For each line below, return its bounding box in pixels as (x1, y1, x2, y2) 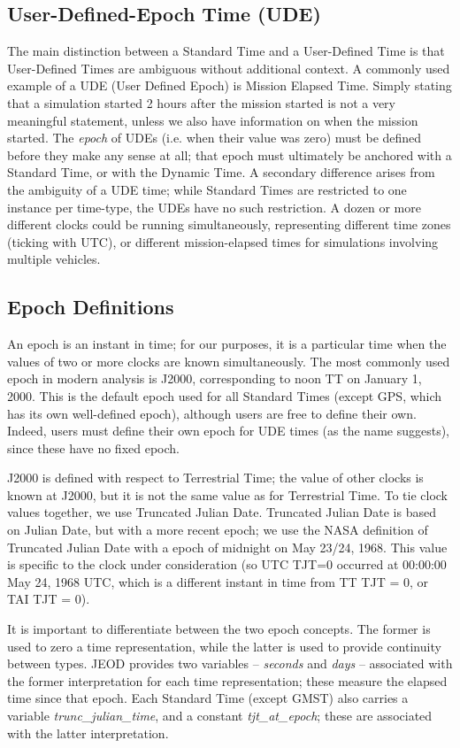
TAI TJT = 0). (7, 590, 90, 608)
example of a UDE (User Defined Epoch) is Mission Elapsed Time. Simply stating (7, 76, 452, 95)
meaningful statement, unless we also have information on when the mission (7, 111, 418, 129)
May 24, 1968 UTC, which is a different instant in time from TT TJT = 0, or (7, 572, 429, 590)
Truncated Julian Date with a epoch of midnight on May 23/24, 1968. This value (7, 537, 448, 556)
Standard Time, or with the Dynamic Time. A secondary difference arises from (7, 163, 435, 181)
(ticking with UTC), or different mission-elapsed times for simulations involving (7, 232, 439, 251)
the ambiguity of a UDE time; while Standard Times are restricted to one (7, 180, 407, 198)
